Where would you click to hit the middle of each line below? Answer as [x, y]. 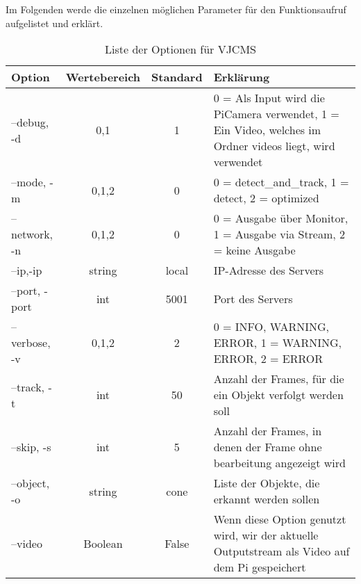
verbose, [31, 343]
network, [32, 234]
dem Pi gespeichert [260, 567]
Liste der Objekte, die [267, 483]
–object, [31, 483]
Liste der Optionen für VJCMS [180, 49]
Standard [177, 77]
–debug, [30, 122]
